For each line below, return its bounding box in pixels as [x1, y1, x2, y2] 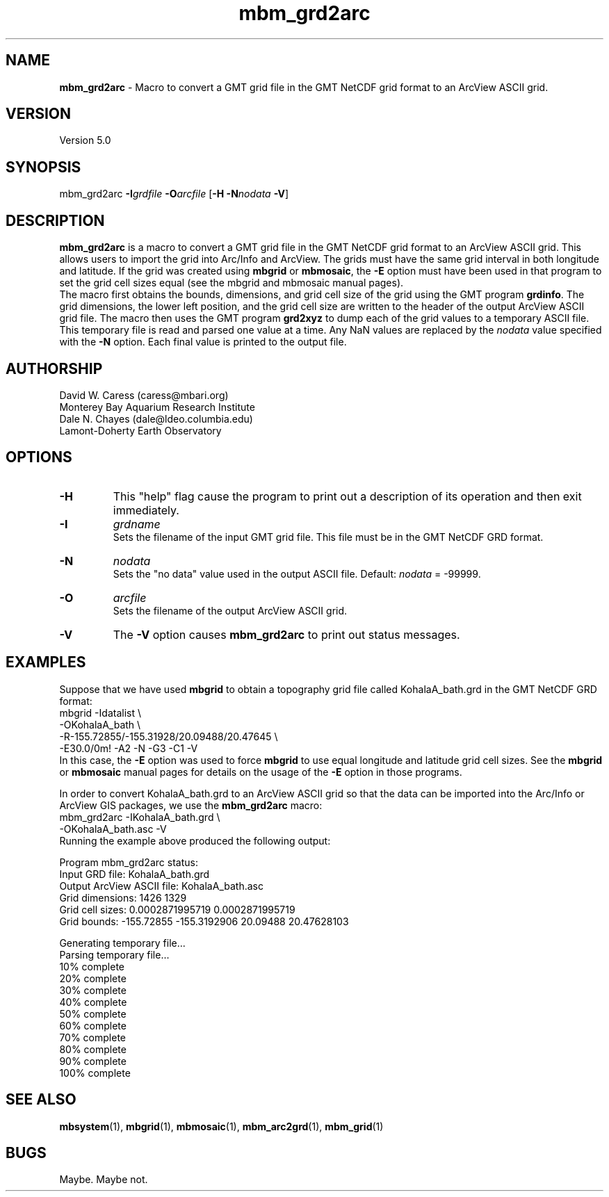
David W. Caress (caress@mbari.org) [59, 389, 229, 401]
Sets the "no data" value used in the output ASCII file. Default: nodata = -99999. [113, 567, 481, 580]
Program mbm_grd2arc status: [59, 856, 198, 868]
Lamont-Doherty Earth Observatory [59, 424, 222, 437]
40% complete [59, 995, 127, 1008]
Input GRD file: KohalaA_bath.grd [59, 868, 210, 880]
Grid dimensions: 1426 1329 [59, 891, 187, 904]
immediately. [113, 503, 179, 517]
